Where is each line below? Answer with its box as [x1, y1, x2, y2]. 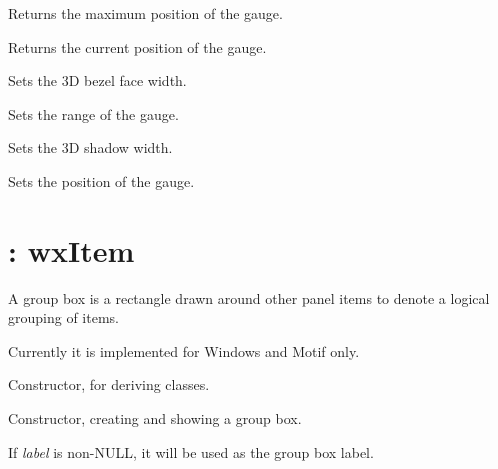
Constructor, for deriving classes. [8, 374, 210, 395]
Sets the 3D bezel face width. [8, 70, 187, 91]
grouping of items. [8, 307, 119, 328]
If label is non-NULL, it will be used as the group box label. [8, 441, 374, 462]
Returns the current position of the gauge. [8, 36, 267, 57]
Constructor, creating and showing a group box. [8, 408, 302, 429]
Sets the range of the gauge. [8, 103, 179, 124]
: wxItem [8, 229, 135, 270]
